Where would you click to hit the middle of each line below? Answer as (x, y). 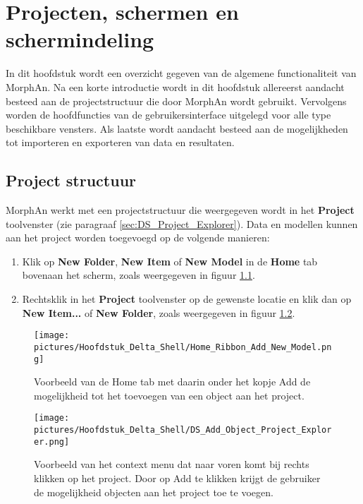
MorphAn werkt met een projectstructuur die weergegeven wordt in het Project (180, 210)
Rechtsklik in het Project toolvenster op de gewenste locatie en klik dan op (187, 299)
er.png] (52, 442)
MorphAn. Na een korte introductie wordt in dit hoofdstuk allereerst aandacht (175, 86)
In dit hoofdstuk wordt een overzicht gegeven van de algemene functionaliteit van (181, 73)
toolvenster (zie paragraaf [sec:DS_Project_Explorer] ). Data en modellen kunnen (182, 223)
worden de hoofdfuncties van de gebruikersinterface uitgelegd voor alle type (168, 115)
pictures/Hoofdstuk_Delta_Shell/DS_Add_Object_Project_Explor (183, 430)
